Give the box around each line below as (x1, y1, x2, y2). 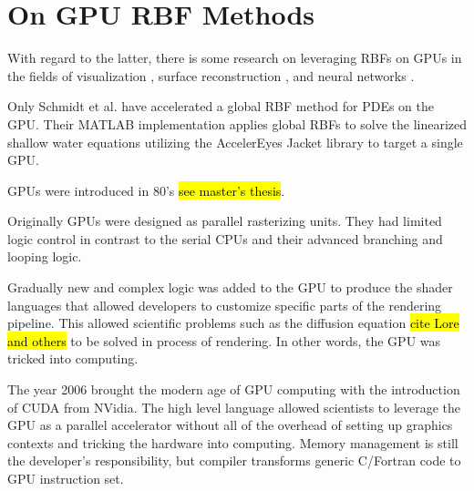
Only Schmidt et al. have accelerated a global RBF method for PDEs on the (7, 97, 434, 116)
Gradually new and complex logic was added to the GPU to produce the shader (7, 278, 453, 297)
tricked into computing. (7, 349, 139, 368)
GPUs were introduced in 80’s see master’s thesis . (7, 180, 285, 199)
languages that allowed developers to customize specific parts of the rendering (7, 295, 442, 314)
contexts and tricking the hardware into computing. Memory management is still (7, 433, 459, 452)
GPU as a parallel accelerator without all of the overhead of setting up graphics (7, 415, 453, 435)
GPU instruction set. (7, 469, 124, 487)
